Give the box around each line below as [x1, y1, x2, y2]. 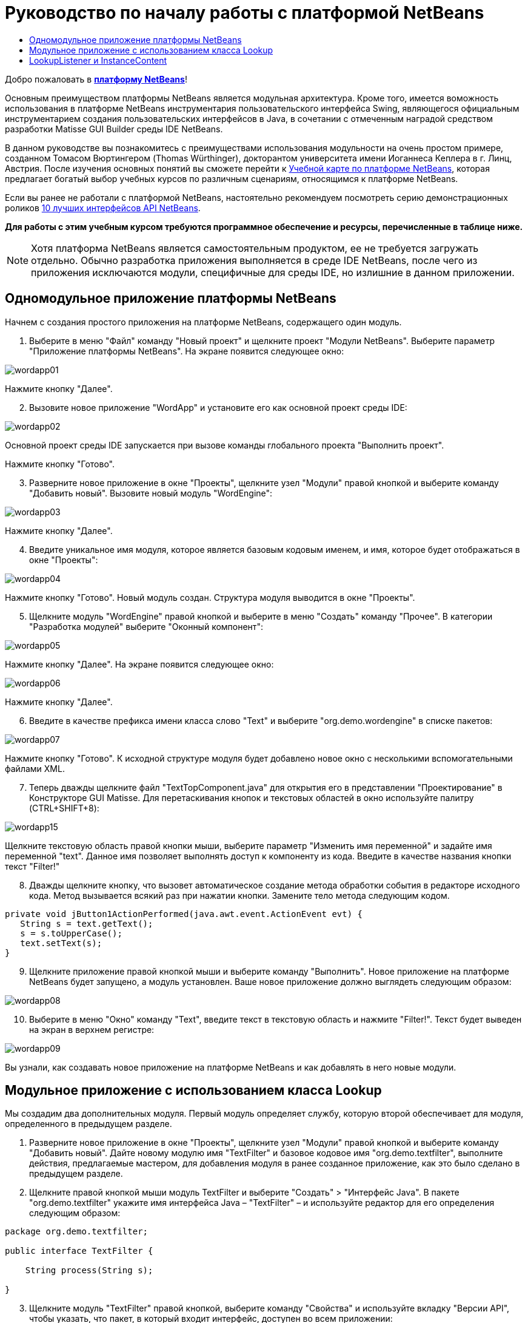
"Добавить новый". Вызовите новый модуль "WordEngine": [29, 487, 273, 498]
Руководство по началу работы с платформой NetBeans [5, 2, 484, 23]
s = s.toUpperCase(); [20, 928, 122, 938]
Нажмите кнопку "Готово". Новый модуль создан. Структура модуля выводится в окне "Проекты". [5, 592, 415, 603]
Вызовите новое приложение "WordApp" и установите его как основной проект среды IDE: [29, 402, 407, 413]
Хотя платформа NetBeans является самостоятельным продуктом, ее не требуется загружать [31, 242, 479, 254]
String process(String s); [25, 1265, 153, 1276]
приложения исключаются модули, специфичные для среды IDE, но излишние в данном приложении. [31, 266, 515, 279]
